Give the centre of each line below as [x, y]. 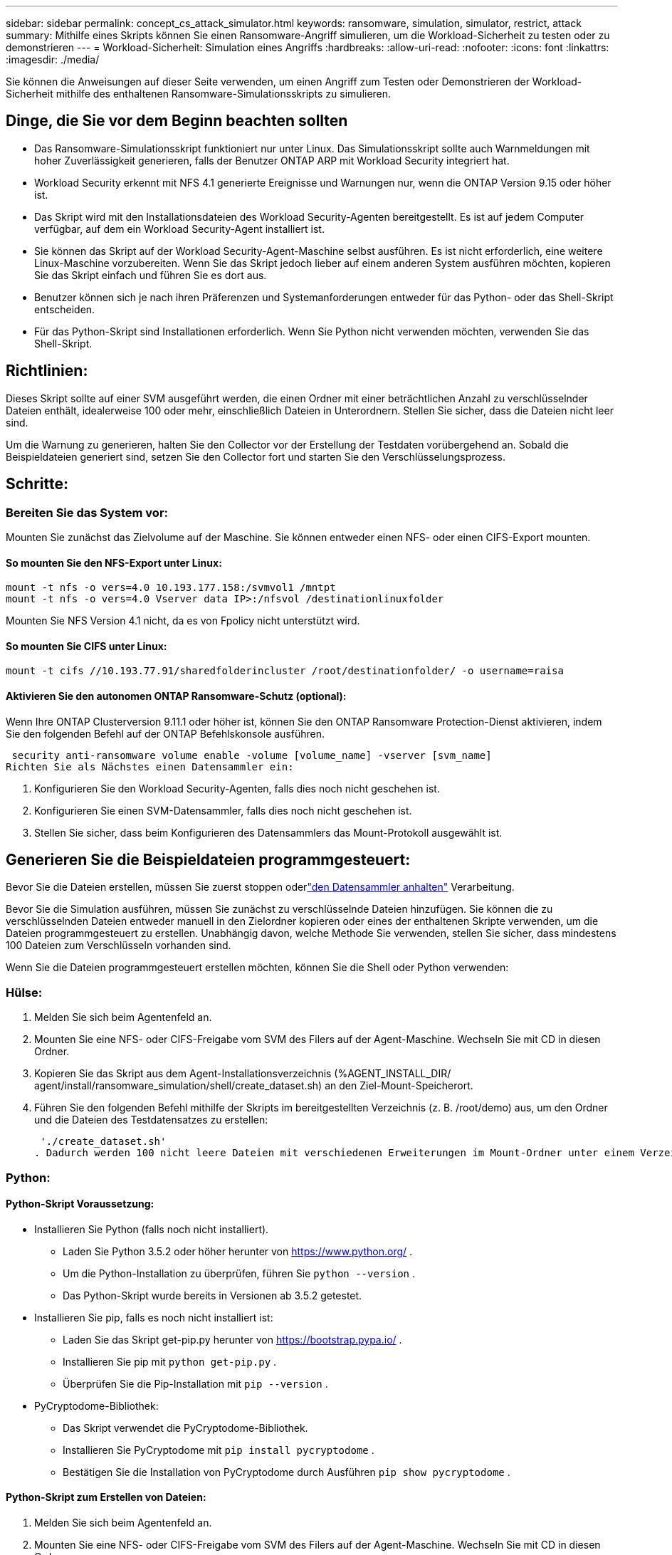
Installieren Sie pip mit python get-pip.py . [170, 1361]
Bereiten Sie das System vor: [87, 512]
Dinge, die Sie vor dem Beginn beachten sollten [177, 121]
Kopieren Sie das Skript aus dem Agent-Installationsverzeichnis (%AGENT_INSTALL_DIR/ [243, 1074]
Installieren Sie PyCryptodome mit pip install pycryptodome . [219, 1450]
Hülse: [24, 992]
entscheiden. [65, 309]
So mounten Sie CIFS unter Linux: [86, 646]
